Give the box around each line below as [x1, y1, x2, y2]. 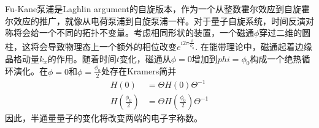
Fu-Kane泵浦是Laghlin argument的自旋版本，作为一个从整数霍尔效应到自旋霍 [5, 2, 310, 15]
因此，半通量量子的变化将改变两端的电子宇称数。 [5, 112, 202, 124]
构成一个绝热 [250, 52, 302, 65]
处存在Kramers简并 [101, 65, 177, 77]
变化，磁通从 [119, 52, 171, 65]
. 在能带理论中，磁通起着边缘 [195, 40, 312, 53]
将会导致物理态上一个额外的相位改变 [30, 40, 177, 53]
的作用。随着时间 [47, 52, 117, 65]
